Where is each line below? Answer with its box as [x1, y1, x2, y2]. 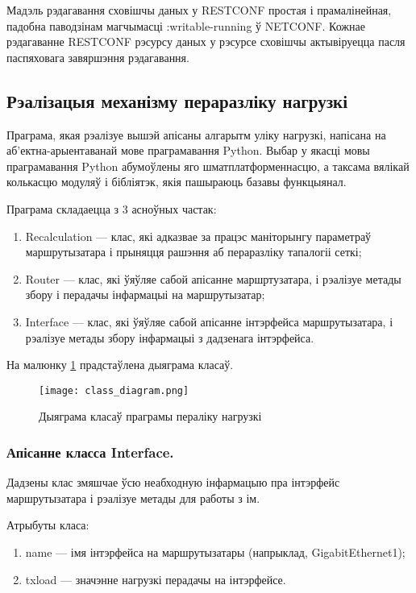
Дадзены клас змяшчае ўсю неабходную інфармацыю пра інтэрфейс [6, 474, 340, 491]
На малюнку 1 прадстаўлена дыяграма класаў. [6, 356, 234, 373]
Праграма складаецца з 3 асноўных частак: [6, 200, 217, 217]
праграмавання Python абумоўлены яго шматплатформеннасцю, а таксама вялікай [6, 157, 410, 174]
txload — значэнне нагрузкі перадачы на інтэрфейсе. [25, 570, 286, 587]
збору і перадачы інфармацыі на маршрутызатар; [25, 286, 265, 303]
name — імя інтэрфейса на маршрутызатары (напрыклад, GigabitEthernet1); [25, 543, 406, 560]
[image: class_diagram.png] [39, 384, 189, 396]
